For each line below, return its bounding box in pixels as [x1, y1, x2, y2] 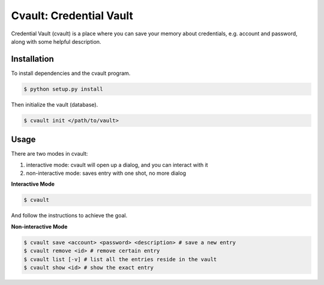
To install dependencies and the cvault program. [11, 69, 131, 77]
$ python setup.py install [23, 86, 103, 92]
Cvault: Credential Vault [11, 9, 133, 22]
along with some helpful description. [11, 38, 101, 45]
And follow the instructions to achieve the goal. [11, 212, 128, 219]
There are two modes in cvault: [11, 150, 88, 157]
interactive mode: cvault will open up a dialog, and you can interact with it [26, 161, 208, 168]
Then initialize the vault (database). [11, 101, 98, 108]
